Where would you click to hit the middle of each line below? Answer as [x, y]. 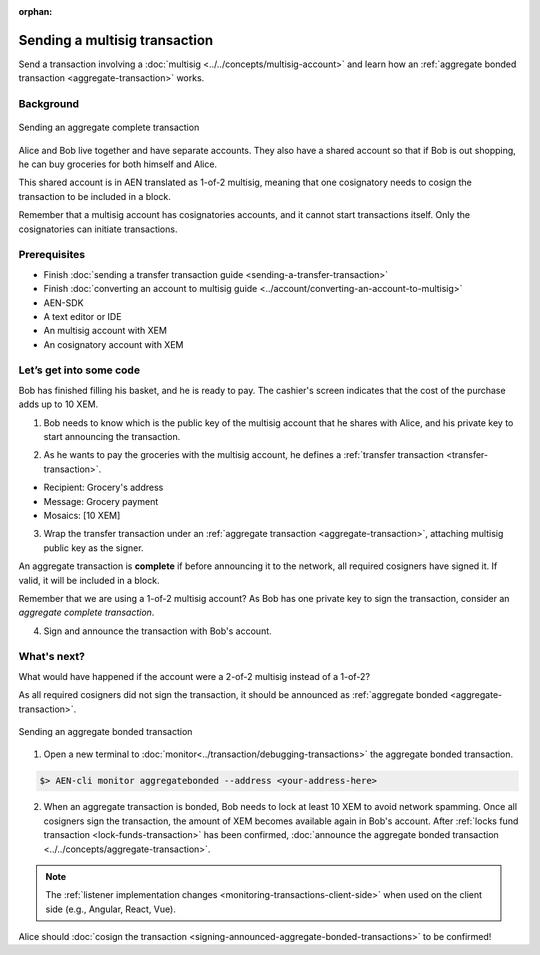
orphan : [35, 11]
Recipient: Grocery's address [103, 487]
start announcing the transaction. [112, 436]
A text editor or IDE [82, 316]
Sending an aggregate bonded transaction [105, 731]
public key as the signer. [93, 547]
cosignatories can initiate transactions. [98, 229]
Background [49, 104]
